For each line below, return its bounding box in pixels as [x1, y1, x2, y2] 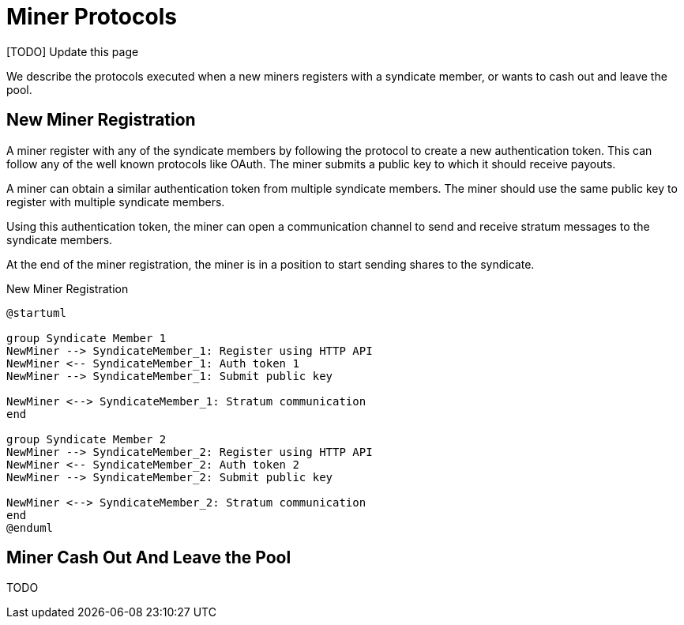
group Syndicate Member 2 [6, 432, 167, 446]
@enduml [6, 521, 54, 534]
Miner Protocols [6, 3, 177, 30]
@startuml [6, 306, 66, 319]
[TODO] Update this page [6, 44, 139, 58]
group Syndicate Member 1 [6, 331, 167, 345]
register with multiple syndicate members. [6, 194, 225, 209]
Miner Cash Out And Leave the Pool [6, 548, 291, 568]
